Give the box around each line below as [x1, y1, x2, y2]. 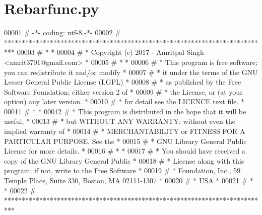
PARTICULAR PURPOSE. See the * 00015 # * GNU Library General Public [4, 135, 247, 146]
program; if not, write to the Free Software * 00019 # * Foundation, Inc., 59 [4, 165, 241, 176]
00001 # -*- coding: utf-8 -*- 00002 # [4, 27, 121, 38]
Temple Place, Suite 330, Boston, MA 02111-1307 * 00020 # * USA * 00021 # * [4, 175, 254, 186]
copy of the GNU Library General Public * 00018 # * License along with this [4, 155, 244, 166]
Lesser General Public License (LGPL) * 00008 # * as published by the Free [4, 77, 241, 87]
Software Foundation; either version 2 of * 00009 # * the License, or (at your [4, 86, 243, 97]
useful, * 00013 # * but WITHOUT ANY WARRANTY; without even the [4, 116, 235, 126]
